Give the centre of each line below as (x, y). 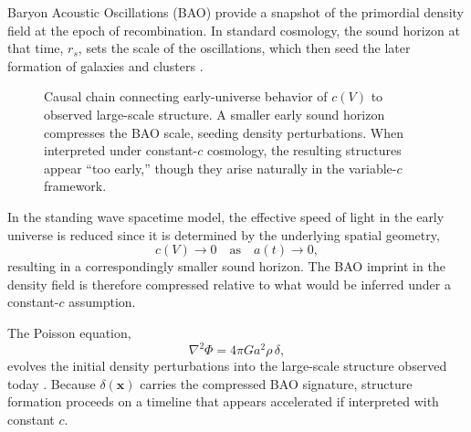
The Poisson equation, (69, 332)
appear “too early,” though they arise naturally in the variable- (220, 168)
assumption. (102, 302)
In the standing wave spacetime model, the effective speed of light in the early (226, 216)
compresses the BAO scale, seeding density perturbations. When (224, 132)
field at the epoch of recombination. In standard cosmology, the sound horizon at (234, 30)
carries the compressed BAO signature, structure (276, 383)
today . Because (52, 383)
